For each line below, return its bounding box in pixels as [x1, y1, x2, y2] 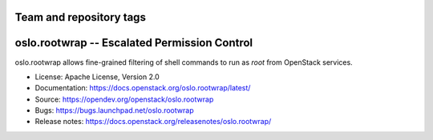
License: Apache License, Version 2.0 [34, 72, 160, 82]
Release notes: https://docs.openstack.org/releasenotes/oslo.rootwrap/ [34, 117, 272, 126]
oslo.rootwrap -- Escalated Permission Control [14, 36, 253, 50]
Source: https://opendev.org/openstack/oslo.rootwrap [34, 94, 214, 104]
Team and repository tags [14, 10, 146, 24]
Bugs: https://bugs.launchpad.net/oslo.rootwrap [34, 106, 194, 115]
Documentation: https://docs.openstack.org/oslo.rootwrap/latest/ [34, 83, 251, 93]
